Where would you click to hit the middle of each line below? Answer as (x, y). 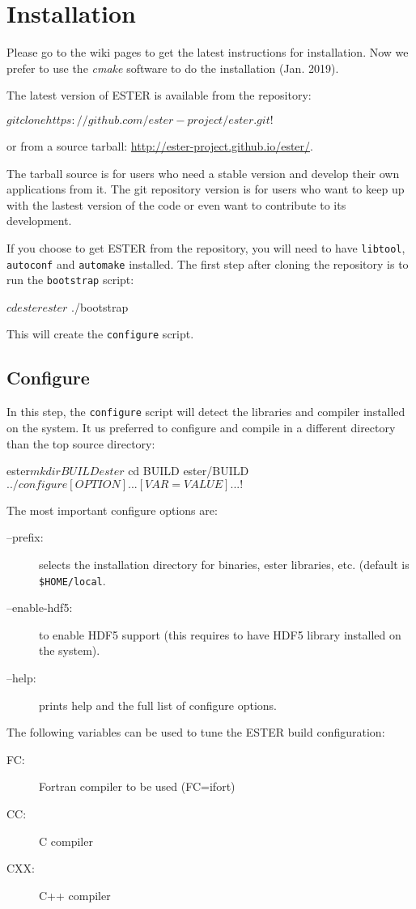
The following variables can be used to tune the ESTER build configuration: (196, 732)
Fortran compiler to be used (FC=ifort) (137, 786)
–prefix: (25, 537)
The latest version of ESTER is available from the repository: (159, 95)
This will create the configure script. (100, 334)
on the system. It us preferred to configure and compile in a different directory (201, 427)
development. (39, 221)
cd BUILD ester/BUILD (189, 471)
